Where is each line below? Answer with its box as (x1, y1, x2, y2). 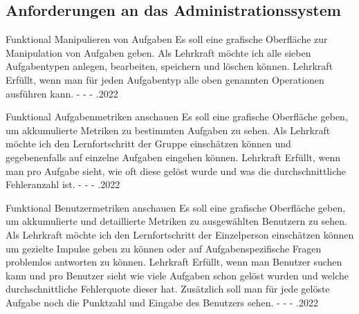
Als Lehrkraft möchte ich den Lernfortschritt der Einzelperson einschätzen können (6, 227, 354, 241)
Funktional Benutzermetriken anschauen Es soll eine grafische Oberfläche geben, (6, 200, 346, 214)
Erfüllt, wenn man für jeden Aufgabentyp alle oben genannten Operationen (6, 72, 324, 86)
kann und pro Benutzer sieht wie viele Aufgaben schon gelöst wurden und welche (6, 268, 349, 282)
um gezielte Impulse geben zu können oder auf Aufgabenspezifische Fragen (6, 241, 322, 255)
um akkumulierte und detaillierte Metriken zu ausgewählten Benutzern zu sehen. (6, 214, 348, 228)
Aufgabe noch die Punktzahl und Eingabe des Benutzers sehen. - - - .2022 (6, 295, 319, 309)
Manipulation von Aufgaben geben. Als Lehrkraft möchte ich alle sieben (6, 45, 311, 59)
